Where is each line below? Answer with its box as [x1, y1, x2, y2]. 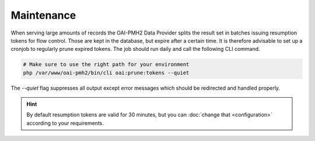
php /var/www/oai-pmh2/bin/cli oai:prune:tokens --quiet [23, 69, 190, 76]
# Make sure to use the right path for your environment [23, 61, 190, 68]
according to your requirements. [26, 119, 104, 126]
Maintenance [10, 9, 76, 22]
